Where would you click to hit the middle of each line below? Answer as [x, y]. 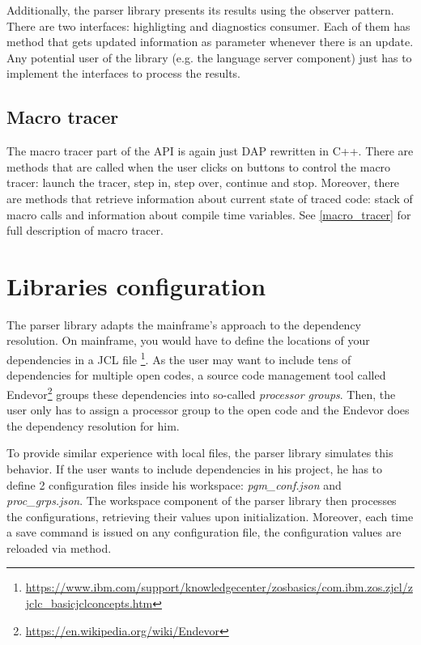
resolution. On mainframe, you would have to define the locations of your [188, 340]
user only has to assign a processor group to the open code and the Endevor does [208, 410]
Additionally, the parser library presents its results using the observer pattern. [200, 10]
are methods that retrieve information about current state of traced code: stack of [210, 198]
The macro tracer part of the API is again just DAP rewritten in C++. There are [210, 151]
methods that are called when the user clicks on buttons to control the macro [199, 166]
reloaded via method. [59, 547]
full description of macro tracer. [85, 230]
